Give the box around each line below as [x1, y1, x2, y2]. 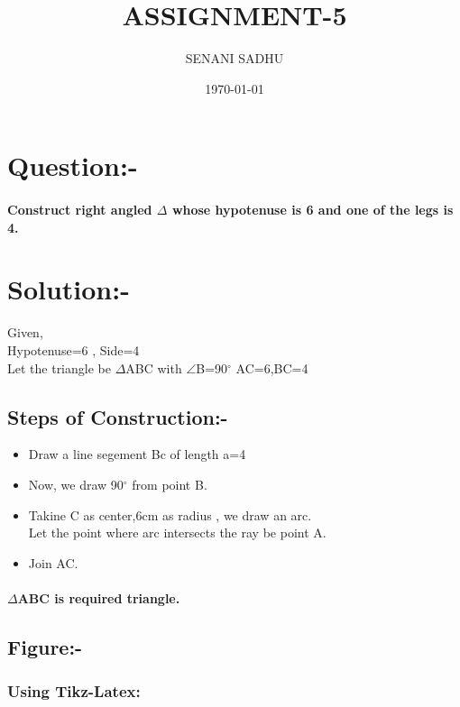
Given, [7, 323, 43, 342]
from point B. [132, 474, 207, 493]
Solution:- [7, 271, 130, 308]
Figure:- [7, 632, 83, 660]
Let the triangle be [7, 358, 111, 377]
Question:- [7, 147, 138, 184]
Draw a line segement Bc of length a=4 [28, 445, 246, 464]
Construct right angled [7, 200, 152, 219]
